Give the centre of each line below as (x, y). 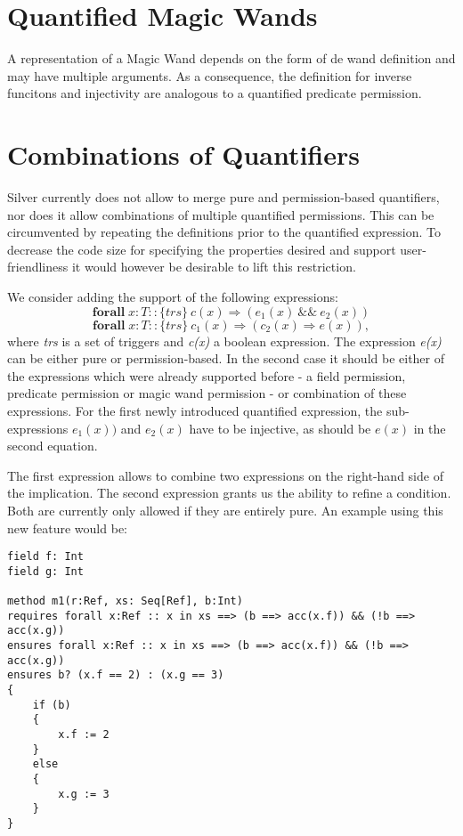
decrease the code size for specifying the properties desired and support (202, 249)
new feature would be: (67, 528)
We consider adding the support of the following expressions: (173, 296)
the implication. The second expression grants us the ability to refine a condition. (229, 493)
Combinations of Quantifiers (184, 154)
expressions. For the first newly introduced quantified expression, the (195, 410)
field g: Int (45, 571)
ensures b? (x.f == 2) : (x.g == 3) (116, 675)
